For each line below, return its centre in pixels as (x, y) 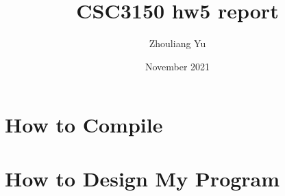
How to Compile (84, 125)
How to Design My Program (142, 178)
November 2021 (177, 66)
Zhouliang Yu (177, 43)
